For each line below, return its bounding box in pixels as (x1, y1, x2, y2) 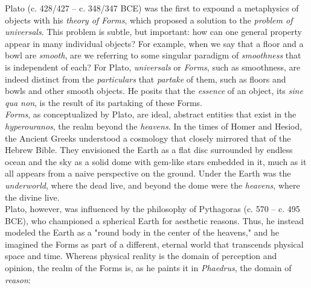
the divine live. (5, 190, 60, 203)
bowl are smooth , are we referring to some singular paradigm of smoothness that (5, 49, 301, 61)
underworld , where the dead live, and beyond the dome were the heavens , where (5, 178, 300, 191)
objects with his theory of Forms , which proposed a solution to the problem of (5, 13, 293, 26)
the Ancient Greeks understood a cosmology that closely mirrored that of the (5, 131, 291, 144)
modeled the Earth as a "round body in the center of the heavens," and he (5, 226, 279, 239)
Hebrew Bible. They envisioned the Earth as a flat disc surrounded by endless (5, 143, 293, 156)
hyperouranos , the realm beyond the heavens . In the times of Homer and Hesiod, (5, 119, 303, 132)
